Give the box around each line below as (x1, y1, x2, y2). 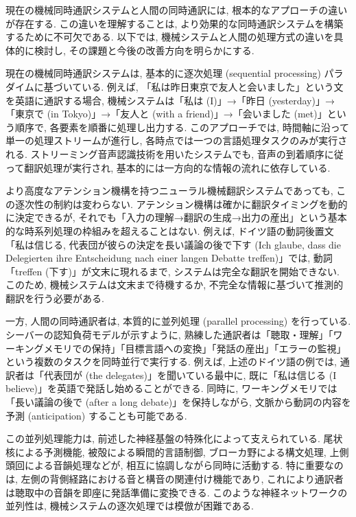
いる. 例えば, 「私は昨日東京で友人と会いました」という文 (82, 79, 344, 93)
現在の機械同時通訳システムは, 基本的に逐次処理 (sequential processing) (5, 66, 321, 80)
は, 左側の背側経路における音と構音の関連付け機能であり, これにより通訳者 (5, 472, 344, 485)
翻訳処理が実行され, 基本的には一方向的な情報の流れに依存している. (24, 160, 331, 174)
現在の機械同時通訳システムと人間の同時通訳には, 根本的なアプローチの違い (5, 3, 348, 16)
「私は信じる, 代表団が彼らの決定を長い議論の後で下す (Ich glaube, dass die (5, 237, 341, 251)
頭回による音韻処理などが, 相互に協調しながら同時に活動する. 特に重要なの (5, 458, 344, 472)
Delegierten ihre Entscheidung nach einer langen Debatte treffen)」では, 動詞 (5, 251, 333, 265)
